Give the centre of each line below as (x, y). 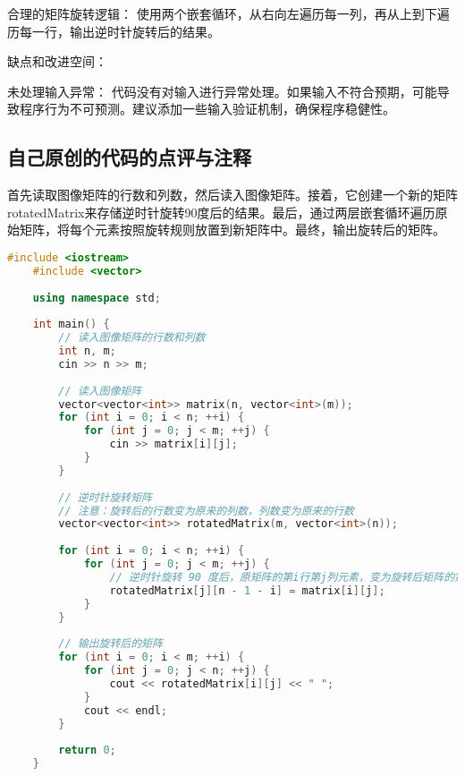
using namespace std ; (97, 298)
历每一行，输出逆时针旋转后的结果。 (114, 31)
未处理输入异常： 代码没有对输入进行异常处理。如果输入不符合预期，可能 (222, 91)
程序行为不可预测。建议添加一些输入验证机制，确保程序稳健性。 (207, 109)
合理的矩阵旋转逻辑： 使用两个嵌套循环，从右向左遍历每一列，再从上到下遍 (228, 13)
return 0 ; (87, 750)
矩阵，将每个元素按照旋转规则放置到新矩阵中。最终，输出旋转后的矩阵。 (232, 230)
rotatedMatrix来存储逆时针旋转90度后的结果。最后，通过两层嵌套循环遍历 (221, 212)
